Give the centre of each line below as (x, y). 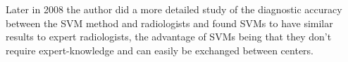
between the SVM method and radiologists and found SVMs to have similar (169, 23)
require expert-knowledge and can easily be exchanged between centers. (160, 50)
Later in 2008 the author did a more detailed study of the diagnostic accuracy (174, 9)
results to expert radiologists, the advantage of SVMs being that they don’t (169, 37)
